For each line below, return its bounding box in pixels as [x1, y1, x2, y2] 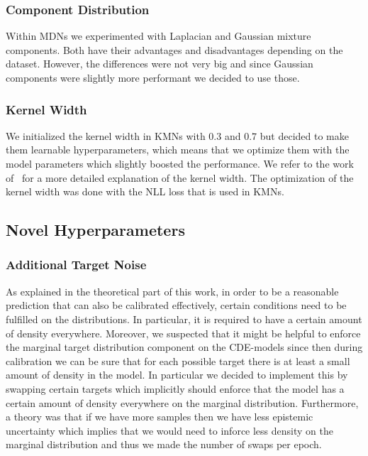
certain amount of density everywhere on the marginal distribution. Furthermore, [6, 395, 359, 410]
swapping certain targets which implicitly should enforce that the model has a [6, 381, 345, 396]
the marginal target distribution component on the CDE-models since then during [6, 340, 363, 354]
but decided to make [260, 128, 349, 143]
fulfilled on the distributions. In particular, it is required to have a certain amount [6, 311, 362, 326]
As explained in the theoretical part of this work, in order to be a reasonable [6, 283, 339, 298]
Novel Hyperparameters [6, 219, 185, 241]
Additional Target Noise [6, 256, 147, 273]
